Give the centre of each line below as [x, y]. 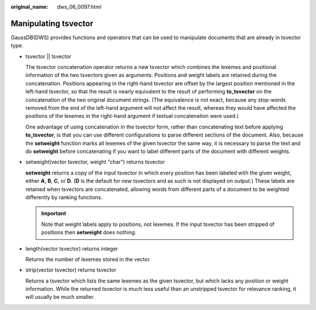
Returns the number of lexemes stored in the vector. [88, 259]
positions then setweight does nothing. [89, 232]
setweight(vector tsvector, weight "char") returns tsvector [95, 162]
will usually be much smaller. [60, 297]
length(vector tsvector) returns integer [72, 249]
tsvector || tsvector [48, 56]
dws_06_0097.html [79, 7]
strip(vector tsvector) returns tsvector [71, 270]
